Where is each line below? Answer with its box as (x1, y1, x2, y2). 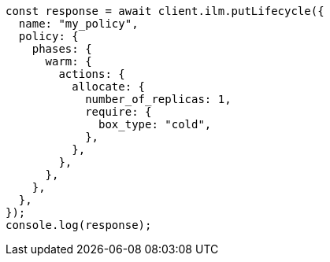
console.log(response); (6, 219, 152, 231)
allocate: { (72, 80, 146, 93)
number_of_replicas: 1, (85, 93, 232, 105)
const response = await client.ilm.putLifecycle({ (6, 5, 324, 17)
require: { (85, 105, 152, 118)
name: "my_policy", (18, 17, 139, 30)
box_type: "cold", (98, 118, 212, 131)
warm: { (45, 55, 92, 68)
